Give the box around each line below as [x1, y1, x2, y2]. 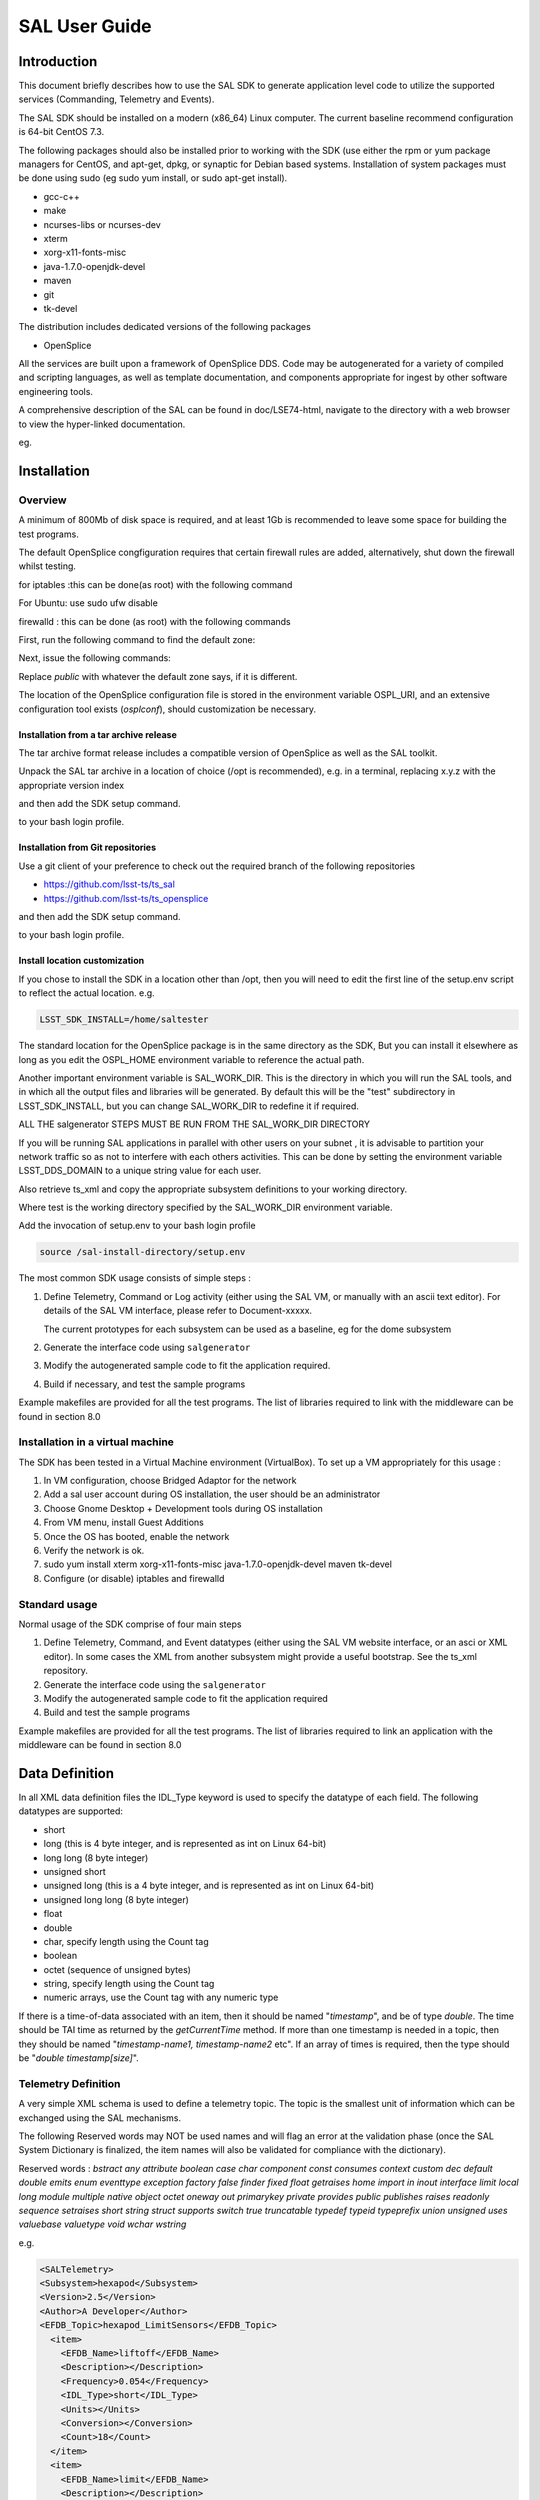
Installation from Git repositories [18, 841, 157, 854]
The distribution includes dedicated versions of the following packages [18, 321, 312, 333]
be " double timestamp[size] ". [18, 2052, 139, 2064]
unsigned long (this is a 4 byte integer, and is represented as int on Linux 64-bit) [43, 1880, 375, 1892]
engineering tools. [18, 385, 94, 397]
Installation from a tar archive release [18, 728, 177, 740]
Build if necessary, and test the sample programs [43, 1378, 246, 1390]
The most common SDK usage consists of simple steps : [18, 1272, 252, 1284]
